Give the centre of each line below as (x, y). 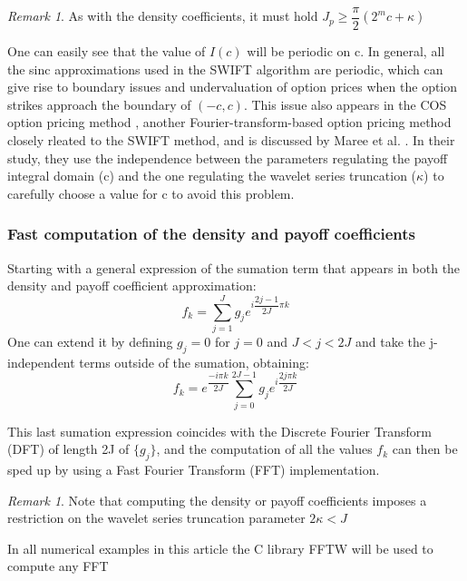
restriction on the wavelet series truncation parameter (156, 518)
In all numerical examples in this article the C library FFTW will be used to (220, 548)
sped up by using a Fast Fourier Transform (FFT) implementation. (194, 469)
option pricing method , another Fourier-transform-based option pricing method (229, 122)
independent (41, 362)
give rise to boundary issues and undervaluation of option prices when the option (233, 87)
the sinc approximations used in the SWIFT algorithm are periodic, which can (225, 69)
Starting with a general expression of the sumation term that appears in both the (234, 267)
